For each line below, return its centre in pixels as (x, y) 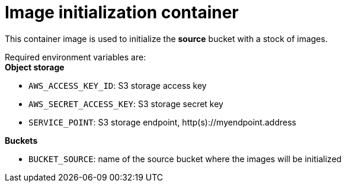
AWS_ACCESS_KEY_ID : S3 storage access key (118, 85)
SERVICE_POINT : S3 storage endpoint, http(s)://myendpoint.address (162, 122)
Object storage (35, 67)
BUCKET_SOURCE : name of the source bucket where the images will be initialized (185, 159)
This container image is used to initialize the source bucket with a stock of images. (166, 38)
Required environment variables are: (76, 57)
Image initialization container (122, 12)
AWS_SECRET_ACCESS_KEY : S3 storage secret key (126, 104)
